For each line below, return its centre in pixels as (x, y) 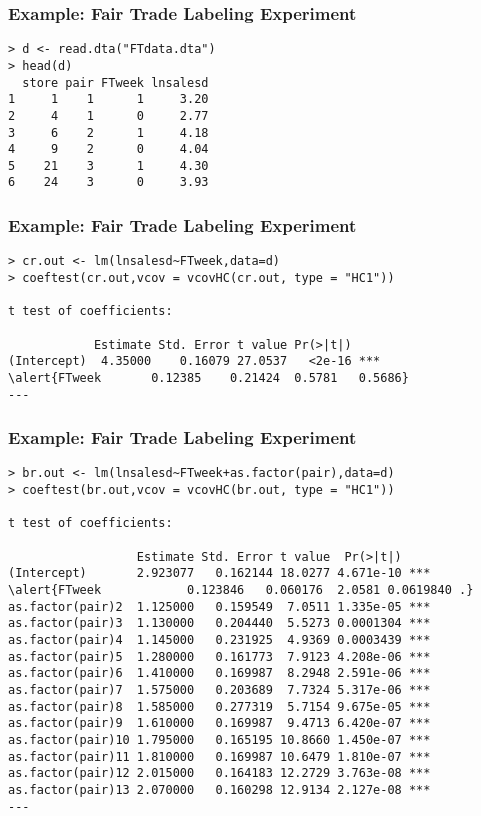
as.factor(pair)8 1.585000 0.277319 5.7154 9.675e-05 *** (219, 706)
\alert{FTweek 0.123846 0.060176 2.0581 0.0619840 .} (241, 590)
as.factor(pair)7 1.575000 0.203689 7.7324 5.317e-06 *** (219, 690)
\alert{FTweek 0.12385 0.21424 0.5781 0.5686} (208, 377)
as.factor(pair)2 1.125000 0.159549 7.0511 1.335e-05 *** (219, 606)
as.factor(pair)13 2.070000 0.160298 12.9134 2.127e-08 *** (219, 789)
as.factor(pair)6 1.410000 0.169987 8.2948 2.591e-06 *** (219, 673)
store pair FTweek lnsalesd (115, 82)
